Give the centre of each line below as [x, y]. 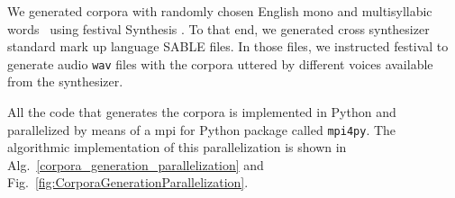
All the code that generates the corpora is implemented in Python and [202, 112]
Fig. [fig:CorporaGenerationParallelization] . [128, 182]
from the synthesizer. [65, 81]
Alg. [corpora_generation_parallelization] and [136, 164]
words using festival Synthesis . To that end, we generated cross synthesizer [218, 28]
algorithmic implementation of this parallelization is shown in [177, 147]
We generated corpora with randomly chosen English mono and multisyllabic [220, 11]
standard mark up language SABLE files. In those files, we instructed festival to [228, 46]
